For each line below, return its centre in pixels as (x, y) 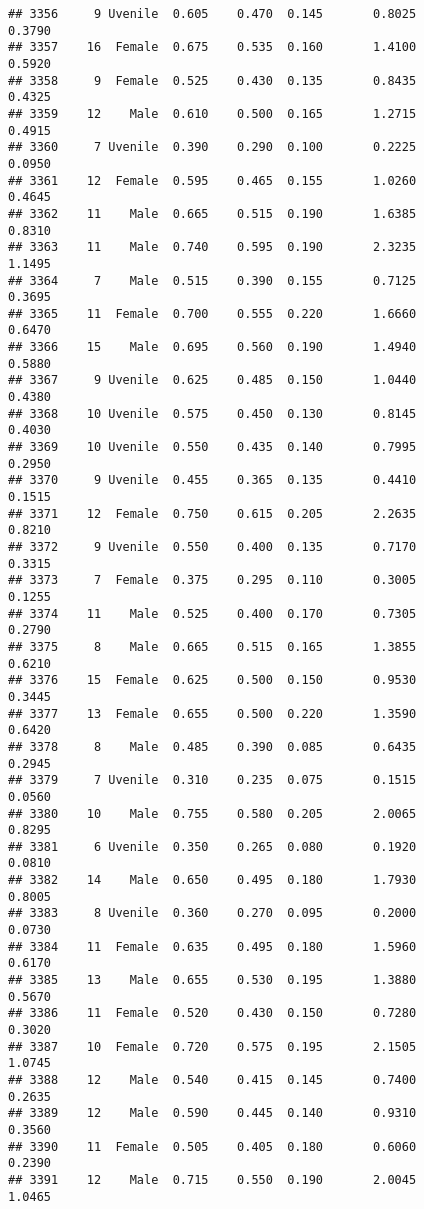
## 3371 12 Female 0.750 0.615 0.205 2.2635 (212, 513)
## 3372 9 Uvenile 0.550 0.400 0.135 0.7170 (212, 547)
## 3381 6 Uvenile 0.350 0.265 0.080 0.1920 (212, 846)
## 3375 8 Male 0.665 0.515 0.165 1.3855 (212, 646)
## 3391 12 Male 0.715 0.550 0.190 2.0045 (212, 1179)
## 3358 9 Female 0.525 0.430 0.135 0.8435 (212, 80)
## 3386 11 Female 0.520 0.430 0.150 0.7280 (212, 1013)
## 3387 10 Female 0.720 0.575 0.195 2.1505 (212, 1046)
